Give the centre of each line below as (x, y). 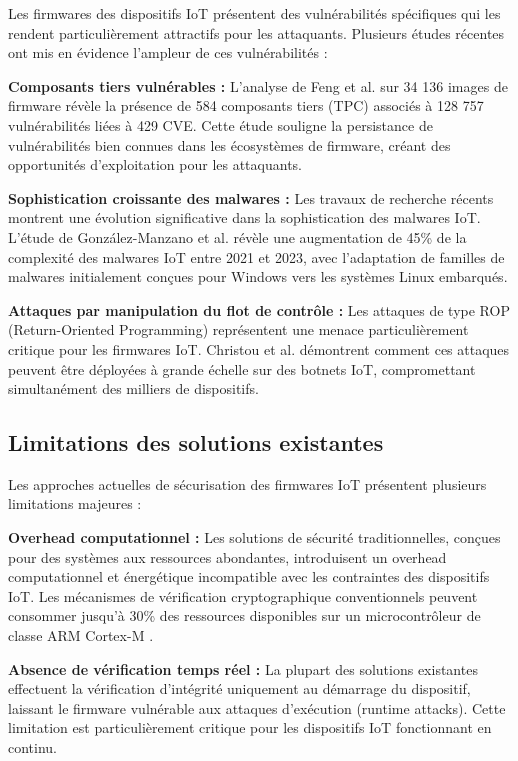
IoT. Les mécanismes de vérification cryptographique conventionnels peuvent (243, 595)
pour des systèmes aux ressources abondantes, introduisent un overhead (227, 556)
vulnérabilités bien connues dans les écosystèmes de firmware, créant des (229, 144)
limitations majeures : (75, 503)
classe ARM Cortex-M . (81, 635)
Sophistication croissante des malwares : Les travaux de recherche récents (251, 197)
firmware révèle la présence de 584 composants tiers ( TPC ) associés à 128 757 (246, 105)
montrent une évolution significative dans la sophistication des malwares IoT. (244, 217)
